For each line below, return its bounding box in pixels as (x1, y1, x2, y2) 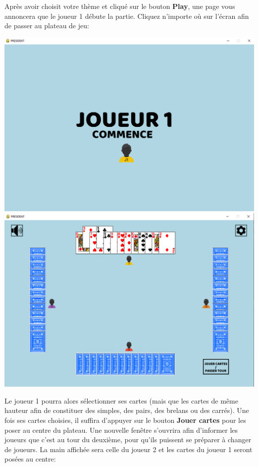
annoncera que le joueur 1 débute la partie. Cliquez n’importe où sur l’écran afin (4, 10, 249, 21)
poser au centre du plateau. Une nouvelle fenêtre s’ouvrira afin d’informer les (4, 424, 238, 435)
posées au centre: (4, 454, 56, 464)
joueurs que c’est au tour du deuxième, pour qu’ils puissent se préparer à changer (4, 434, 252, 445)
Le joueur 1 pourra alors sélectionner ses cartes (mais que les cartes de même (4, 395, 238, 406)
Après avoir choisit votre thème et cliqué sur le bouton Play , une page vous (4, 1, 235, 11)
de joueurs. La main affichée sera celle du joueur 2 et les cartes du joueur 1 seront (4, 444, 253, 454)
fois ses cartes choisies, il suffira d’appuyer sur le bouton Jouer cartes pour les (4, 415, 246, 425)
